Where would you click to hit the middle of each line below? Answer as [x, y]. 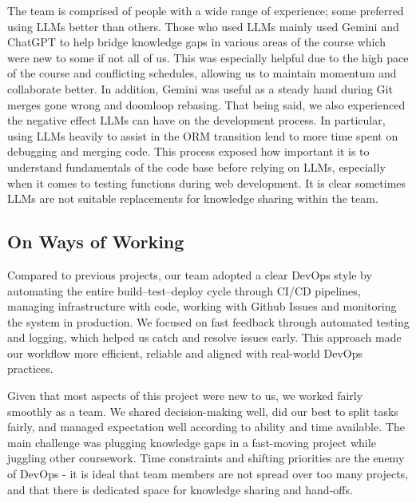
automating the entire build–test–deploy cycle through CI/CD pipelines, [184, 290]
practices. [30, 368]
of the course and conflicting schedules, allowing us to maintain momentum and [202, 73]
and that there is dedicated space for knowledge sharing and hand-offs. [180, 489]
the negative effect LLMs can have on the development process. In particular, [196, 120]
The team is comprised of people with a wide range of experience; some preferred [206, 10]
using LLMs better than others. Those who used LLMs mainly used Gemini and [203, 26]
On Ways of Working [96, 242]
